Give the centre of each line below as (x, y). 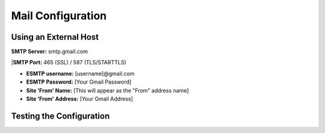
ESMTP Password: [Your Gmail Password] (79, 82)
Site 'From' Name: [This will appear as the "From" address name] (107, 90)
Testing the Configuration (60, 116)
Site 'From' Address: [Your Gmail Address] (80, 99)
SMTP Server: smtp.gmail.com (50, 52)
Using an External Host (55, 37)
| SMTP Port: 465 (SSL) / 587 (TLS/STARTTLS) (69, 63)
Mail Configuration (59, 16)
